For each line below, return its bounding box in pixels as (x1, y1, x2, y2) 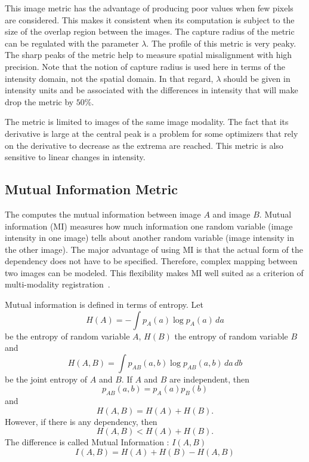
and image (212, 207, 251, 220)
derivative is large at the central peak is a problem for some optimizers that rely (5, 127, 298, 139)
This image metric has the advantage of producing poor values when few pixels (5, 2, 293, 14)
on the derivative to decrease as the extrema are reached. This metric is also (5, 139, 283, 151)
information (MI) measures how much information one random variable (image (5, 219, 293, 232)
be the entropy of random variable (5, 329, 130, 342)
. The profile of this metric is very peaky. (146, 36, 296, 49)
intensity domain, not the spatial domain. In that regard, (5, 72, 214, 84)
